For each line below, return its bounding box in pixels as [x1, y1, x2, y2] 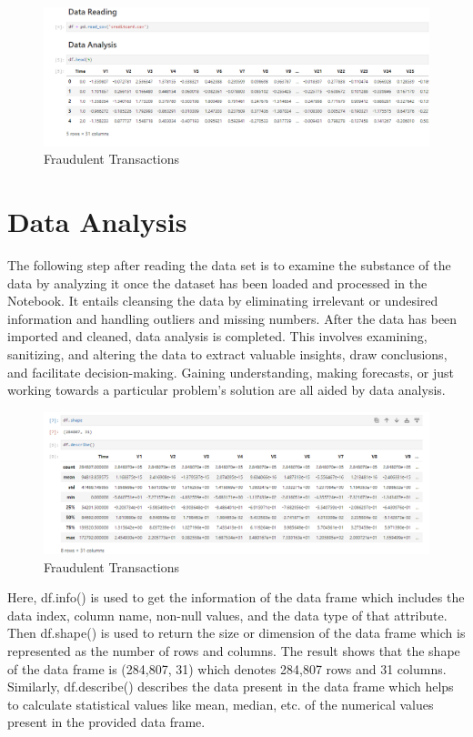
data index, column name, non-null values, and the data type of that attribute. [7, 605, 448, 624]
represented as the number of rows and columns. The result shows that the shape [7, 641, 460, 660]
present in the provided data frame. [7, 712, 206, 732]
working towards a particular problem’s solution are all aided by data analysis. [7, 380, 446, 399]
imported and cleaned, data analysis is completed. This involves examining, [7, 327, 428, 346]
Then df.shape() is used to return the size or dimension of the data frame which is [7, 623, 466, 642]
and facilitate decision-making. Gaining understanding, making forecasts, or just [7, 362, 455, 381]
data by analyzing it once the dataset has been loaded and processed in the [7, 273, 428, 292]
